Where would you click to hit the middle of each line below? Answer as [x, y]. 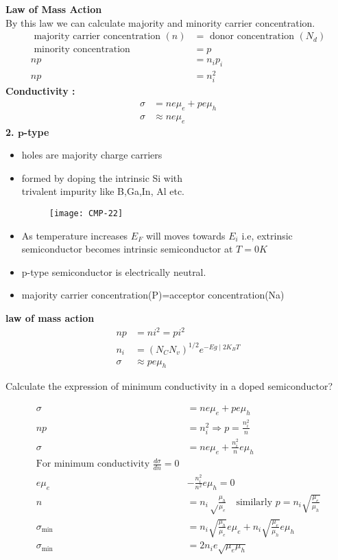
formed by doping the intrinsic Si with [102, 177]
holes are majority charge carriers [92, 155]
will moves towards [185, 235]
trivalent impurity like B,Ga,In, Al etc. [103, 191]
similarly [254, 502]
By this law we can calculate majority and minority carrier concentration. [160, 22]
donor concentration [252, 37]
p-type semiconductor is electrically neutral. [114, 271]
